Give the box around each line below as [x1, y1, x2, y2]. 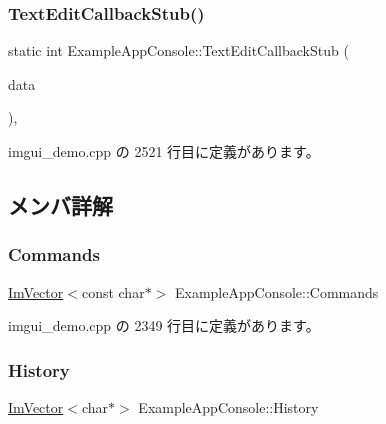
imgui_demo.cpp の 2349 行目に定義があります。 [8, 315, 320, 336]
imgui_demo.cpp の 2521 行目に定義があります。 [8, 141, 320, 161]
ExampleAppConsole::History [138, 397, 319, 417]
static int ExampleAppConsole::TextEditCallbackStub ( [8, 40, 349, 61]
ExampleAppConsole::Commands [174, 281, 379, 302]
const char [81, 281, 145, 302]
